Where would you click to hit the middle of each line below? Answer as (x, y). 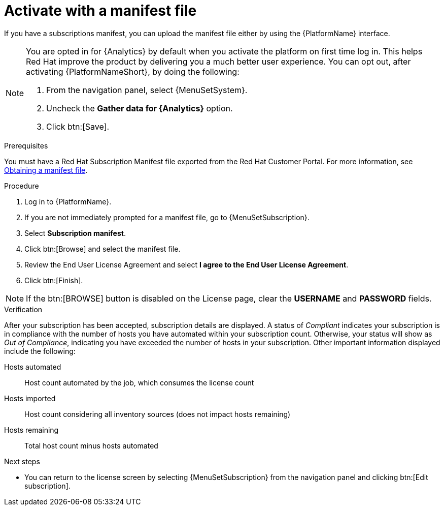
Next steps (22, 461)
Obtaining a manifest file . (46, 170)
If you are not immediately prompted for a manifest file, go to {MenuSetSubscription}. (167, 217)
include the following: (40, 351)
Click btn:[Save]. (78, 126)
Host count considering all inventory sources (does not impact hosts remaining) (158, 414)
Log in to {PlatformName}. (68, 201)
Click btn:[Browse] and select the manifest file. (103, 249)
